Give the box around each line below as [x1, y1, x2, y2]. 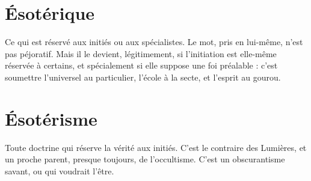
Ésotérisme [5, 106, 97, 130]
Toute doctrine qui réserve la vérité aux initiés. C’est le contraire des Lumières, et [5, 141, 307, 153]
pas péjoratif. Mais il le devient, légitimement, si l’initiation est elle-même [5, 47, 277, 60]
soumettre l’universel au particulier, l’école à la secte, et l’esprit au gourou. [5, 70, 281, 83]
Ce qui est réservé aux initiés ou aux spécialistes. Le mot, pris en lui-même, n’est [5, 35, 303, 48]
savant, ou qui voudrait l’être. [5, 164, 114, 177]
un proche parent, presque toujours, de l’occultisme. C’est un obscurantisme [5, 153, 285, 165]
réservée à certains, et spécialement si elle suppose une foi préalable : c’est [5, 59, 278, 72]
